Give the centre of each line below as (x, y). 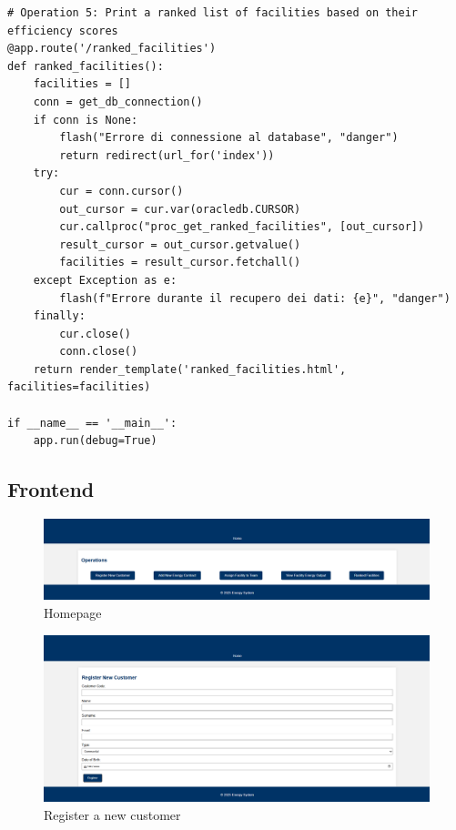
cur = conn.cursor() (122, 191)
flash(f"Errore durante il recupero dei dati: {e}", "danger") (255, 298)
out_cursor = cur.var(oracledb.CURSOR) (180, 209)
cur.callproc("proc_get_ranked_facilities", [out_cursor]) (242, 227)
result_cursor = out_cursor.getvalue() (180, 244)
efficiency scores (63, 30)
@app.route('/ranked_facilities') (112, 49)
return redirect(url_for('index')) (167, 155)
